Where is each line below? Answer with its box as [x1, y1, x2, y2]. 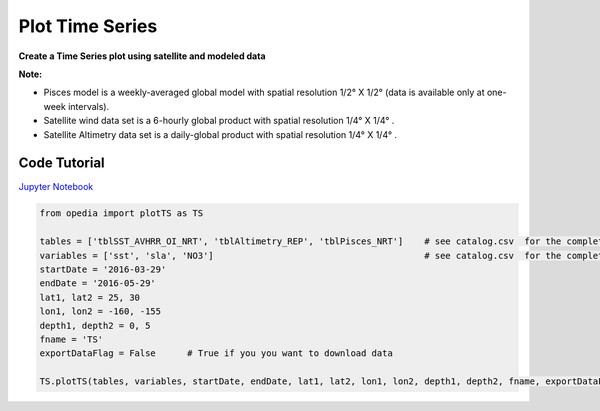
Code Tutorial [18, 155, 105, 172]
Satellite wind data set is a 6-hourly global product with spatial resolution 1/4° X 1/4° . [43, 115, 395, 127]
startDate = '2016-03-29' [39, 263, 167, 275]
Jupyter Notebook [18, 181, 94, 193]
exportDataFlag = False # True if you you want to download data [39, 348, 394, 359]
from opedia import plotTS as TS [39, 208, 204, 219]
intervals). [68, 100, 110, 112]
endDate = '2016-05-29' [39, 278, 157, 289]
